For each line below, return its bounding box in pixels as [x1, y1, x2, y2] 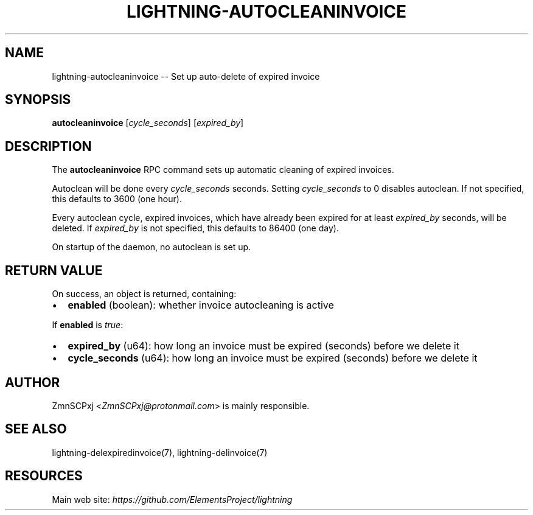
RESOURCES [5, 468, 83, 484]
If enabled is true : [52, 320, 124, 331]
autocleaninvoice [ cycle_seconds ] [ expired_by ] [52, 117, 244, 128]
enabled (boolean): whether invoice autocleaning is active [68, 299, 334, 312]
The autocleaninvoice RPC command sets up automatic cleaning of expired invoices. [52, 164, 394, 175]
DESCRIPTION [5, 138, 92, 154]
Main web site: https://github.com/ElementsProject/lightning [52, 494, 293, 505]
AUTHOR [5, 374, 60, 390]
